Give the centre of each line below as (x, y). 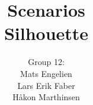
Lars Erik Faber (46, 85)
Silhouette (46, 33)
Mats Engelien (46, 73)
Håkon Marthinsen (46, 97)
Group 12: (46, 62)
